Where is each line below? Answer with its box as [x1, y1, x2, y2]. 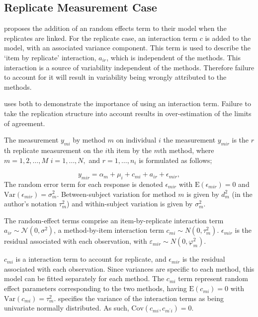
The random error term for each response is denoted [4, 178, 163, 189]
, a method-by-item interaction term [54, 225, 164, 235]
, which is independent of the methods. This [106, 52, 241, 62]
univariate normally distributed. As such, [4, 303, 129, 313]
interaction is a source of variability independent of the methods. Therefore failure [4, 62, 255, 72]
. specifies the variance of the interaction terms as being [54, 293, 224, 303]
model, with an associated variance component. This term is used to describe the [4, 42, 251, 53]
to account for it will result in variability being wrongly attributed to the [4, 72, 227, 82]
